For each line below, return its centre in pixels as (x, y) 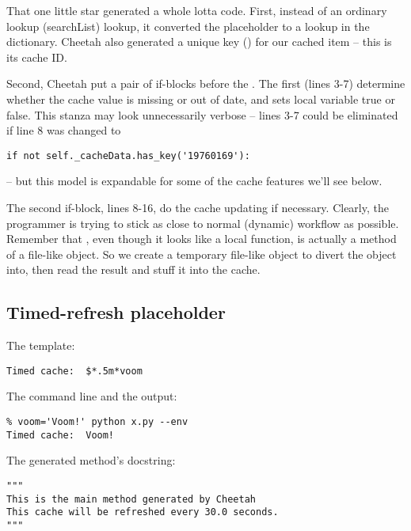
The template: (41, 345)
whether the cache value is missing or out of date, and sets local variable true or (201, 99)
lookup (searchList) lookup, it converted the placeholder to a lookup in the (188, 26)
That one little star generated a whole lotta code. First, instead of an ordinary (197, 10)
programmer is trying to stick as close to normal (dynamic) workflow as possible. (203, 223)
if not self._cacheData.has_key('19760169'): (128, 156)
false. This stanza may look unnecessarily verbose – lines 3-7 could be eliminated (202, 114)
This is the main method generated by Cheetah (131, 499)
